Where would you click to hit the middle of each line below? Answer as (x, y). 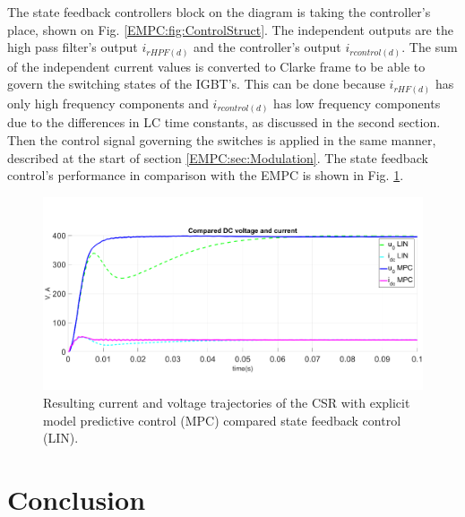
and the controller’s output (267, 47)
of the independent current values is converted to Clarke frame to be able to (216, 66)
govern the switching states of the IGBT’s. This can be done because (196, 84)
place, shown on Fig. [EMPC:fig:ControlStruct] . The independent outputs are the (230, 29)
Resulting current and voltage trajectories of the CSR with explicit (227, 403)
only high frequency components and (108, 103)
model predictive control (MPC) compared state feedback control (222, 420)
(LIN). (61, 438)
